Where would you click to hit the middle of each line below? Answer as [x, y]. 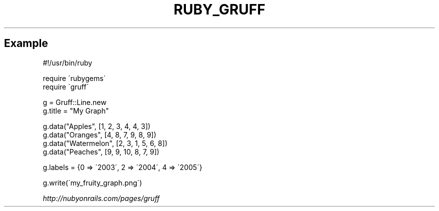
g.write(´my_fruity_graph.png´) [92, 182]
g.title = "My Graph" [76, 110]
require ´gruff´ [66, 86]
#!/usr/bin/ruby [67, 62]
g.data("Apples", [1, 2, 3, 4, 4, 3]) [97, 126]
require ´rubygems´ [74, 78]
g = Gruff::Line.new [75, 102]
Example [26, 43]
